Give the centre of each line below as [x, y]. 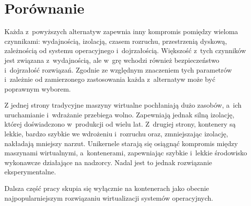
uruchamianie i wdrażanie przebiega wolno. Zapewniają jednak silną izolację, [119, 114]
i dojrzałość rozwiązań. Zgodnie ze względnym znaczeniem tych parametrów [118, 69]
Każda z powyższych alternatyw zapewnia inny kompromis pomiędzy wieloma [121, 31]
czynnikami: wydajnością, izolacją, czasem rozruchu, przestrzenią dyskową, [116, 41]
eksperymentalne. [30, 172]
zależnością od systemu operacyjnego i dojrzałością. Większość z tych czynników [125, 50]
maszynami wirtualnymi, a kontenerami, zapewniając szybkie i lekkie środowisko [126, 153]
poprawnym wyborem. [38, 88]
